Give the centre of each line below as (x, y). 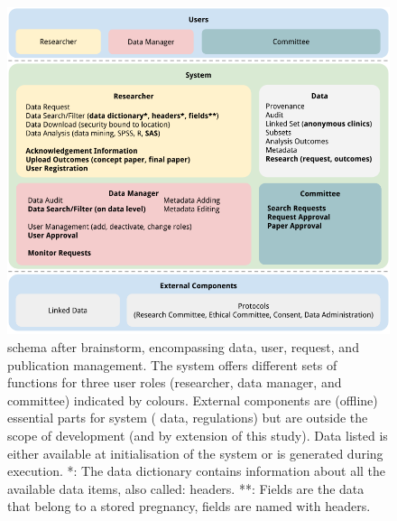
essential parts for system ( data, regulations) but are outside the (188, 418)
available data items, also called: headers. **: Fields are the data (186, 488)
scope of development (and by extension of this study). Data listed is (198, 436)
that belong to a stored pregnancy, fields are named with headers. (189, 506)
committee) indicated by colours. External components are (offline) (193, 400)
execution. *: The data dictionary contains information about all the (197, 471)
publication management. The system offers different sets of (172, 364)
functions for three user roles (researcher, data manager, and (175, 382)
